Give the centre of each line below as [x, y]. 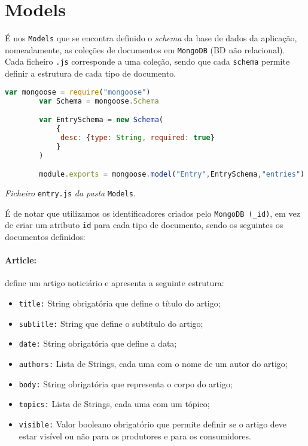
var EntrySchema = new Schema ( [101, 120]
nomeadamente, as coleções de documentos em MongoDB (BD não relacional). [145, 49]
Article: [21, 260]
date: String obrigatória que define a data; [98, 343]
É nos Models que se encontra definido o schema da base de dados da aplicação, [151, 38]
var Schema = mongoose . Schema [99, 101]
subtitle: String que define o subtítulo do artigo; [111, 323]
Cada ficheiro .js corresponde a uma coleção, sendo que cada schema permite [147, 61]
